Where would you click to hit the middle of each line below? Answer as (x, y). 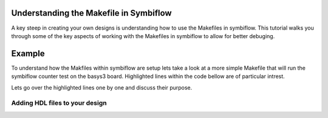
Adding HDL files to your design (59, 103)
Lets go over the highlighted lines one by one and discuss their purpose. (102, 87)
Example (28, 54)
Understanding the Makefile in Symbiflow (92, 13)
